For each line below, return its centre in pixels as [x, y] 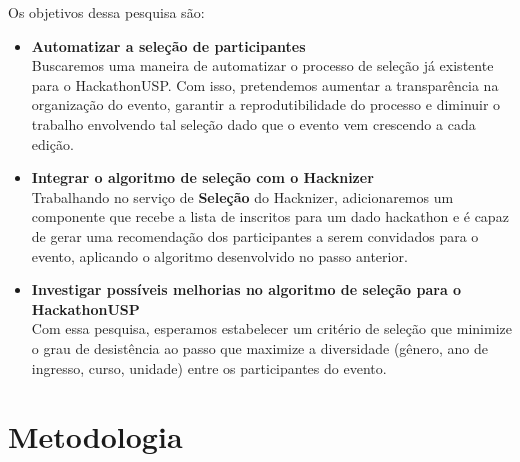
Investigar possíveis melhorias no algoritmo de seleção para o [246, 289]
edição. [52, 143]
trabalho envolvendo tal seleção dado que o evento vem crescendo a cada [253, 123]
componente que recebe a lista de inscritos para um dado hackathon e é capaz [270, 216]
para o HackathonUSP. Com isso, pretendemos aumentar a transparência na [265, 84]
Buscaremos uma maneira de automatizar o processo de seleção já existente [262, 65]
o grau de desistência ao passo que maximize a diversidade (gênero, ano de [260, 347]
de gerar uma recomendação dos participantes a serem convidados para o [255, 235]
